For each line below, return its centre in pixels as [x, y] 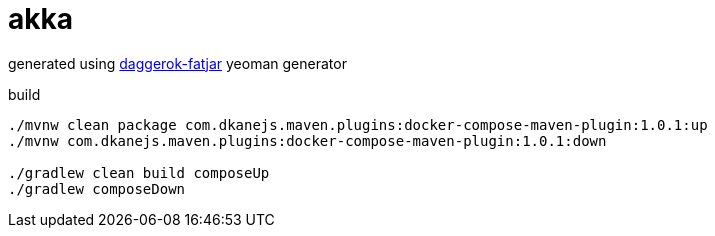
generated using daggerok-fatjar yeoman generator [177, 63]
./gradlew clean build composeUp [139, 172]
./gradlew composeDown [97, 188]
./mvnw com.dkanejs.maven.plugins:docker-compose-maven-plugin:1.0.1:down [307, 140]
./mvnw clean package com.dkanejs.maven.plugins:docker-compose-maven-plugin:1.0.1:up [358, 124]
